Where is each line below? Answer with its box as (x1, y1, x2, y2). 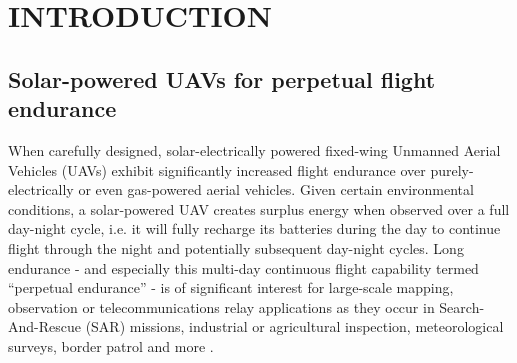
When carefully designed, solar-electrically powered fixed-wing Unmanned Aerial (8, 139, 501, 160)
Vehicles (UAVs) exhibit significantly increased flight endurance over (8, 159, 426, 180)
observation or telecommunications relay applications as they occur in (8, 296, 435, 317)
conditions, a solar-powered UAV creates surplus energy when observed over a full (8, 198, 510, 219)
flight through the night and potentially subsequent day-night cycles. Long (8, 237, 464, 258)
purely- (430, 159, 474, 180)
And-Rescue (8, 316, 81, 337)
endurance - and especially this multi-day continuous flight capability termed (8, 257, 479, 278)
